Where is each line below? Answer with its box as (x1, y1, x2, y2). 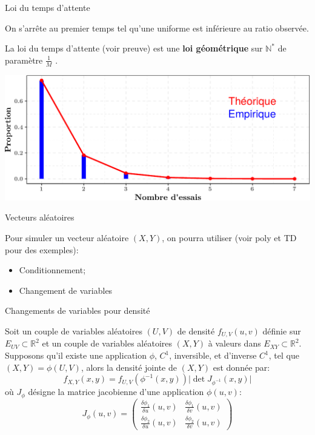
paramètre (5, 53, 43, 66)
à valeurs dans (208, 337, 261, 350)
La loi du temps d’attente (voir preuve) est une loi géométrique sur (5, 42, 263, 55)
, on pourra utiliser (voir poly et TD (162, 231, 297, 244)
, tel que (268, 349, 299, 362)
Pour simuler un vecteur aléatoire (5, 231, 129, 244)
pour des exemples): (5, 243, 79, 256)
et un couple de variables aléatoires (42, 337, 172, 350)
